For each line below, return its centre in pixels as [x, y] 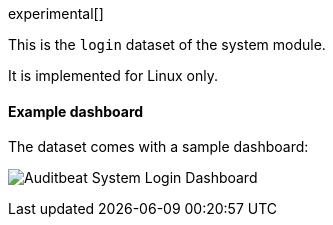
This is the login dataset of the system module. [167, 44]
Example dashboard [76, 111]
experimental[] [56, 13]
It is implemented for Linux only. [113, 75]
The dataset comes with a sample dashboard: [158, 147]
